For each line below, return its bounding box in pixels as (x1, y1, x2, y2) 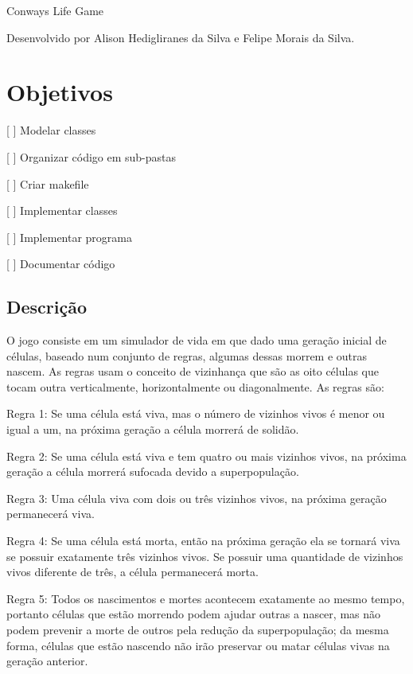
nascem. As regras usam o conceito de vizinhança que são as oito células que (6, 363, 379, 380)
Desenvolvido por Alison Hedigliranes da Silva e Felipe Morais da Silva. (6, 29, 355, 45)
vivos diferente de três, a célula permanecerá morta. (6, 563, 259, 580)
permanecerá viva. (6, 505, 95, 522)
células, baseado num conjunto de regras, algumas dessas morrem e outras (6, 347, 368, 364)
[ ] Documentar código (6, 255, 115, 272)
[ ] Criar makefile (6, 175, 89, 192)
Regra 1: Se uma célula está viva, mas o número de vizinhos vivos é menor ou (6, 405, 385, 422)
